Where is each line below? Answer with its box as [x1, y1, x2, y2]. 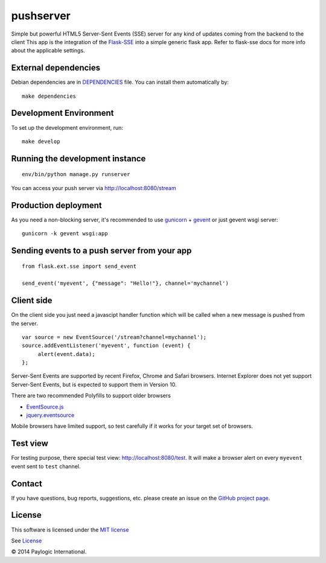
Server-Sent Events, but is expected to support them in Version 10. [11, 381, 177, 388]
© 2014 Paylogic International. [11, 548, 87, 555]
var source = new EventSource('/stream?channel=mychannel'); [22, 334, 206, 340]
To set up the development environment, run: [11, 124, 124, 131]
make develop [22, 138, 60, 145]
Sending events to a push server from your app [11, 245, 192, 256]
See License [11, 537, 42, 544]
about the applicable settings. [11, 47, 85, 54]
